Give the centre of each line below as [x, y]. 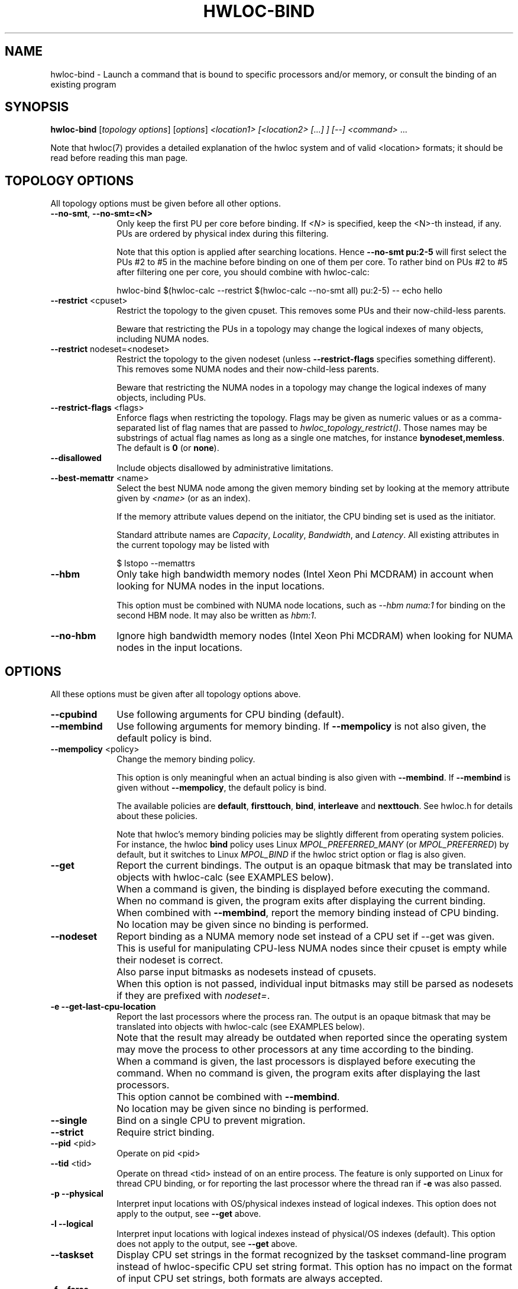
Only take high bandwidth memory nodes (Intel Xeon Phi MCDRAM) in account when [305, 574]
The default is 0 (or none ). [168, 448]
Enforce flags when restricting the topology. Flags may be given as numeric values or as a [292, 418]
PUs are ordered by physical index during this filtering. [223, 234]
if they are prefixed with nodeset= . [193, 996]
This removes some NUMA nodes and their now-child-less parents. [248, 369]
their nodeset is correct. [170, 960]
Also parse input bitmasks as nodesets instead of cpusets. [247, 972]
